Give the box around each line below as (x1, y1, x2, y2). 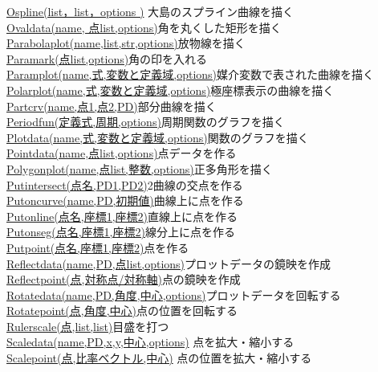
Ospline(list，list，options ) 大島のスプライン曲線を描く (6, 3, 295, 19)
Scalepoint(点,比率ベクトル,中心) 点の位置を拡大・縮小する (6, 350, 312, 366)
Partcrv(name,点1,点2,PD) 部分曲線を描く (6, 97, 217, 114)
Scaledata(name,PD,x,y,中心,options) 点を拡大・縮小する (6, 333, 295, 350)
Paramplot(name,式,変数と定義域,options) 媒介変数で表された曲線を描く (6, 66, 375, 83)
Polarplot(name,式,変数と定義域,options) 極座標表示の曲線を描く (6, 81, 335, 98)
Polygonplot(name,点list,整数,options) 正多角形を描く (6, 160, 273, 177)
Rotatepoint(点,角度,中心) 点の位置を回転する (6, 302, 238, 319)
